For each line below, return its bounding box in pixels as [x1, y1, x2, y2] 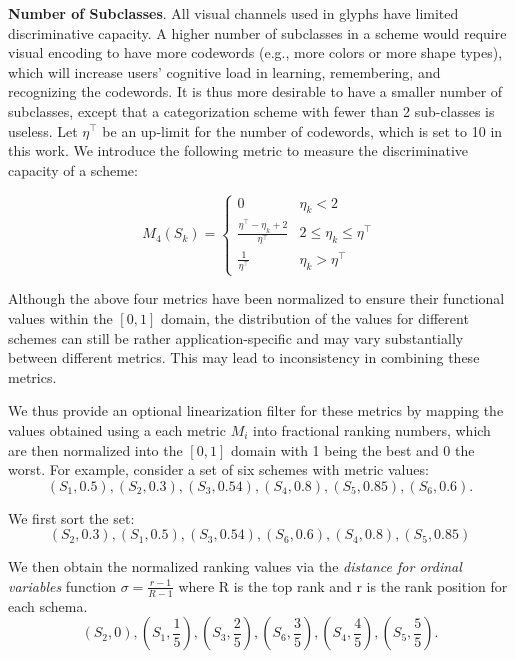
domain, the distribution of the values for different [160, 307, 469, 328]
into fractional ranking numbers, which [253, 419, 491, 440]
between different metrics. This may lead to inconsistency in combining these [8, 347, 480, 368]
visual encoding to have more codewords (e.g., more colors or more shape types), [8, 42, 503, 63]
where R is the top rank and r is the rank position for [178, 575, 508, 596]
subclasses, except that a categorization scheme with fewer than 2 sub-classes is [8, 100, 495, 121]
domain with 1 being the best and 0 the [230, 439, 475, 460]
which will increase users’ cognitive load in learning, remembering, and [8, 61, 441, 82]
